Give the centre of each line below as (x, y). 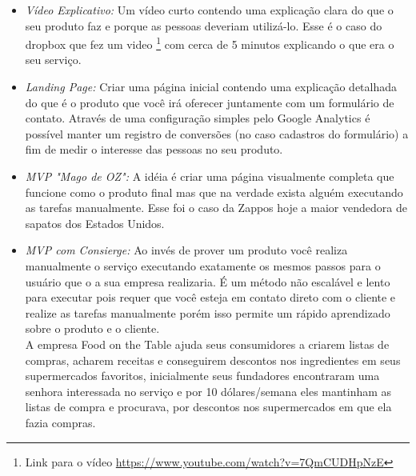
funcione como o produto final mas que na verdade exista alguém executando (214, 192)
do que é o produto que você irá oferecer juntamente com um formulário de (210, 102)
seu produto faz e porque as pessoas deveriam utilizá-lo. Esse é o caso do (204, 25)
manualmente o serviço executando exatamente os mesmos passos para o (203, 265)
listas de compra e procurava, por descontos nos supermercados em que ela (208, 407)
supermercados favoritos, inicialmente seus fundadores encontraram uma (202, 376)
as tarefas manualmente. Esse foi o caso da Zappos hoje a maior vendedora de (216, 208)
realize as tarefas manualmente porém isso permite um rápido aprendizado (208, 312)
